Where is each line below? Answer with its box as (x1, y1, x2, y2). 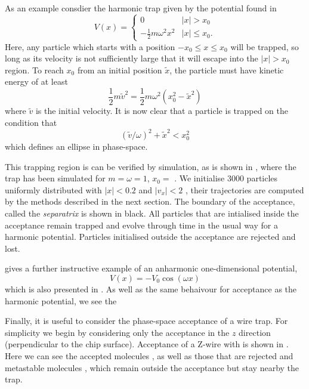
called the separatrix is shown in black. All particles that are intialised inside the (5, 207, 299, 219)
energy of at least (5, 75, 68, 88)
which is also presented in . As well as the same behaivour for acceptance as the (5, 282, 297, 295)
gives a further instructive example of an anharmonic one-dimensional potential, (5, 262, 298, 274)
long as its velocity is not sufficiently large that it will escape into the (5, 52, 258, 64)
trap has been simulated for (5, 172, 106, 184)
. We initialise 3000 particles (174, 172, 278, 184)
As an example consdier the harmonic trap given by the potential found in (5, 2, 277, 14)
